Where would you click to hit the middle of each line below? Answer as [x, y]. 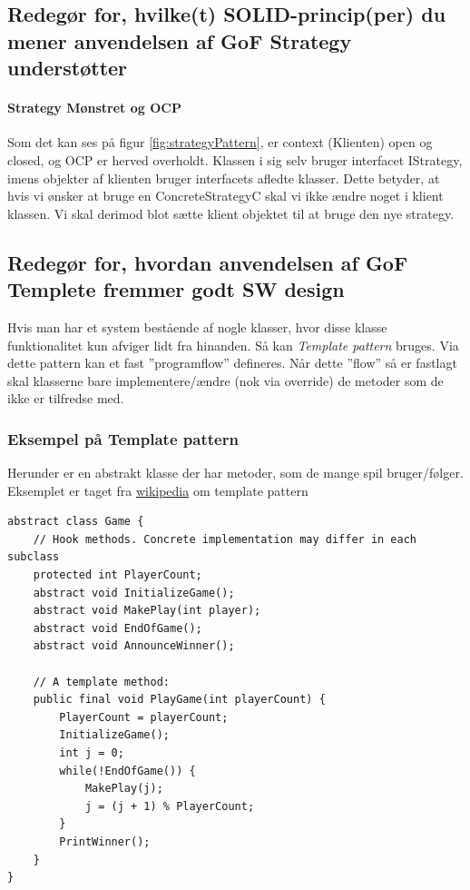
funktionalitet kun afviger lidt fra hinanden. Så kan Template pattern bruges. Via [233, 345]
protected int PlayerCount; [117, 575]
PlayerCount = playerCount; [144, 717]
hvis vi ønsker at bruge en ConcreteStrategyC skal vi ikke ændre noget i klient [225, 196]
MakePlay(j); [124, 789]
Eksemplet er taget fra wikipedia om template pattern [158, 490]
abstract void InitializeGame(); [134, 593]
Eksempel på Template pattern [123, 438]
